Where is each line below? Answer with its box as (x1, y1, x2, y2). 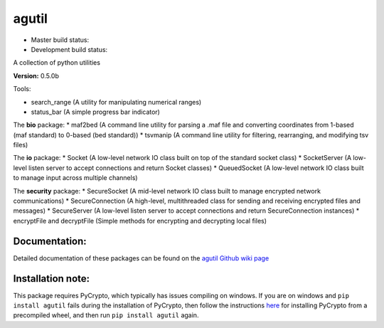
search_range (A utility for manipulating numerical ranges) (31, 97, 202, 106)
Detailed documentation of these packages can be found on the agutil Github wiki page (13, 253, 270, 263)
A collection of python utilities (13, 58, 101, 67)
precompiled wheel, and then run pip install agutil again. (13, 311, 199, 319)
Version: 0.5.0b (13, 71, 60, 80)
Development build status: (31, 45, 108, 53)
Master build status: (31, 36, 90, 44)
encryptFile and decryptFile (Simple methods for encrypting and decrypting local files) (13, 216, 267, 225)
